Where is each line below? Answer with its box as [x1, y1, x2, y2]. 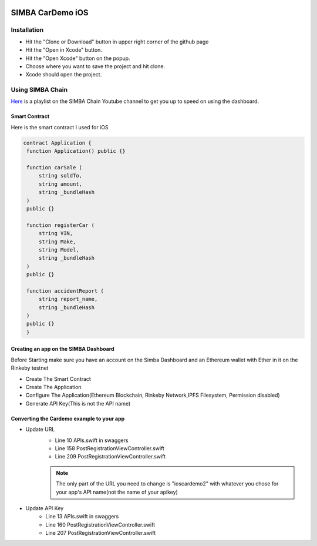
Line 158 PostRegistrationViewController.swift [55, 444, 164, 452]
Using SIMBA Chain [11, 86, 68, 94]
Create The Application [25, 383, 82, 390]
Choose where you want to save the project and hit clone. [25, 62, 166, 70]
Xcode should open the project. [25, 71, 102, 78]
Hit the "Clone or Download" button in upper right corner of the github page [25, 38, 209, 45]
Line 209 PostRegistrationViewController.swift [55, 453, 166, 460]
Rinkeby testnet [11, 364, 49, 371]
